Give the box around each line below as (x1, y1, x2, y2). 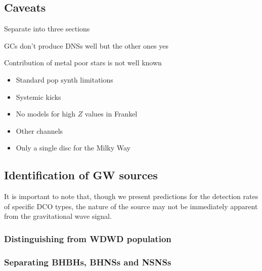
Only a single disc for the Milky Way (16, 142, 130, 153)
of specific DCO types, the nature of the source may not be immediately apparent (4, 201, 258, 211)
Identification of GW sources (4, 167, 158, 183)
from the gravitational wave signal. (4, 211, 112, 221)
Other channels (16, 125, 63, 136)
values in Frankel (84, 108, 138, 119)
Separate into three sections (4, 23, 90, 34)
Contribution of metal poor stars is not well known (4, 57, 162, 68)
